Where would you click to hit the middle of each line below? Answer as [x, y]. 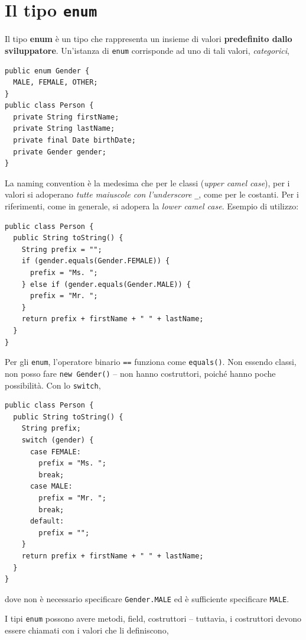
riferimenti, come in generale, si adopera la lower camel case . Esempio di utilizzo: [152, 206]
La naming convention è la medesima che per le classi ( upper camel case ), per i [147, 182]
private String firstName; [66, 117]
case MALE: [51, 487]
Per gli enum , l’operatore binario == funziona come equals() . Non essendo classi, [151, 362]
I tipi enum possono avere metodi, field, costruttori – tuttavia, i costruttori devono [153, 618]
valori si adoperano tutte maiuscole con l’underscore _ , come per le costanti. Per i [152, 194]
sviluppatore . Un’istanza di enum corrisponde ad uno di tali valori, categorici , [147, 50]
